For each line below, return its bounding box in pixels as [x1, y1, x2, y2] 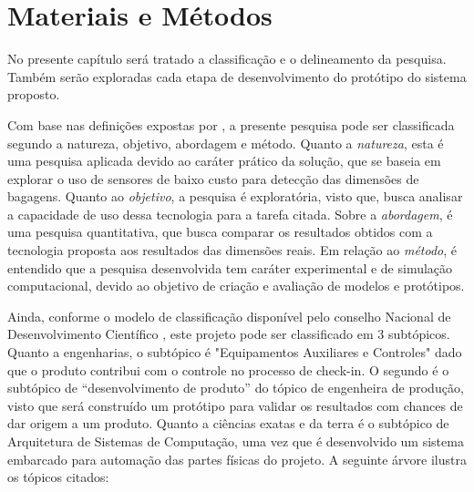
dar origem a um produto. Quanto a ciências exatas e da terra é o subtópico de [7, 414, 449, 433]
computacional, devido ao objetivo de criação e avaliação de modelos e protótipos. [7, 276, 465, 295]
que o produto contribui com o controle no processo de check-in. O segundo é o [7, 360, 449, 379]
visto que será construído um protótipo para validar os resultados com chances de [7, 395, 463, 415]
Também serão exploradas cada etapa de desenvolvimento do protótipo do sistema [7, 67, 467, 86]
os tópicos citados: [7, 467, 109, 487]
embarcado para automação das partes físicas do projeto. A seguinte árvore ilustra [7, 449, 467, 468]
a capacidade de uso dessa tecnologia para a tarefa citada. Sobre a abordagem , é [7, 204, 453, 223]
